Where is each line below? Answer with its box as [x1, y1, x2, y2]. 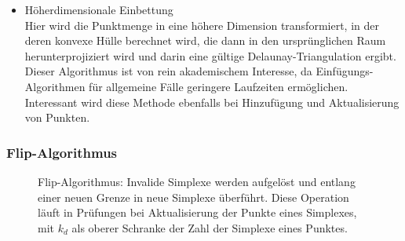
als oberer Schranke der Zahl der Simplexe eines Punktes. [71, 219, 348, 236]
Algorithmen [24, 78, 86, 94]
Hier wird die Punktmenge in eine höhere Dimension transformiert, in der [24, 16, 379, 33]
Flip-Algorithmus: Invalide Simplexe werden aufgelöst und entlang [38, 173, 356, 189]
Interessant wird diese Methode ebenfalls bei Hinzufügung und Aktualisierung [24, 93, 400, 110]
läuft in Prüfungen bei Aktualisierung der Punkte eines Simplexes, [38, 204, 357, 221]
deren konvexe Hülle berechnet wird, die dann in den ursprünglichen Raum [24, 32, 386, 49]
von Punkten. [24, 109, 90, 126]
